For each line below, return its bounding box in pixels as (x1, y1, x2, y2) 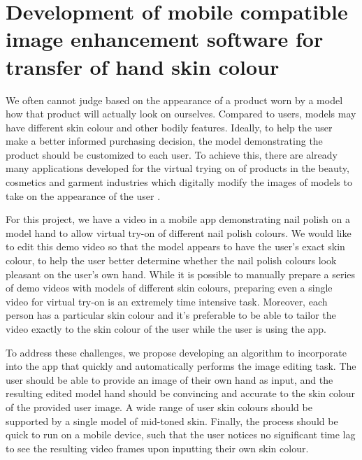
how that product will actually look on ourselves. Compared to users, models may (6, 106, 356, 121)
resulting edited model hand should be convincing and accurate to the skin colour (6, 386, 356, 401)
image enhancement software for (6, 24, 324, 53)
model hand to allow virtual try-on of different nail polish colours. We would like (6, 225, 352, 240)
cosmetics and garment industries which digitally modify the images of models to (6, 175, 352, 189)
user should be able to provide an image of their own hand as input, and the (6, 372, 333, 387)
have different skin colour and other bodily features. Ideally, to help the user (6, 120, 333, 134)
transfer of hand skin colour (6, 52, 280, 80)
